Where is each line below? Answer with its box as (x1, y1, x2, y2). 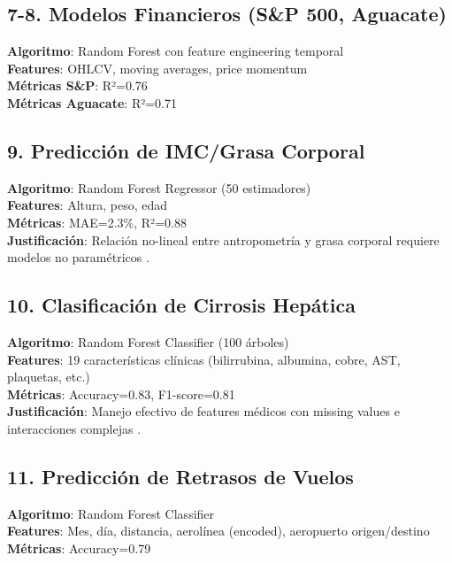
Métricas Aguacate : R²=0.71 (7, 93, 177, 112)
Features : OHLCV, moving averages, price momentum (7, 58, 308, 77)
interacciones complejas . (7, 419, 142, 437)
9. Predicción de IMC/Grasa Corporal (7, 136, 365, 164)
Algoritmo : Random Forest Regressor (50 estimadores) (7, 178, 311, 197)
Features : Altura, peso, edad (7, 196, 168, 214)
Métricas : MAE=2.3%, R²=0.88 (7, 212, 187, 231)
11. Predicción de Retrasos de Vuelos (7, 462, 354, 490)
